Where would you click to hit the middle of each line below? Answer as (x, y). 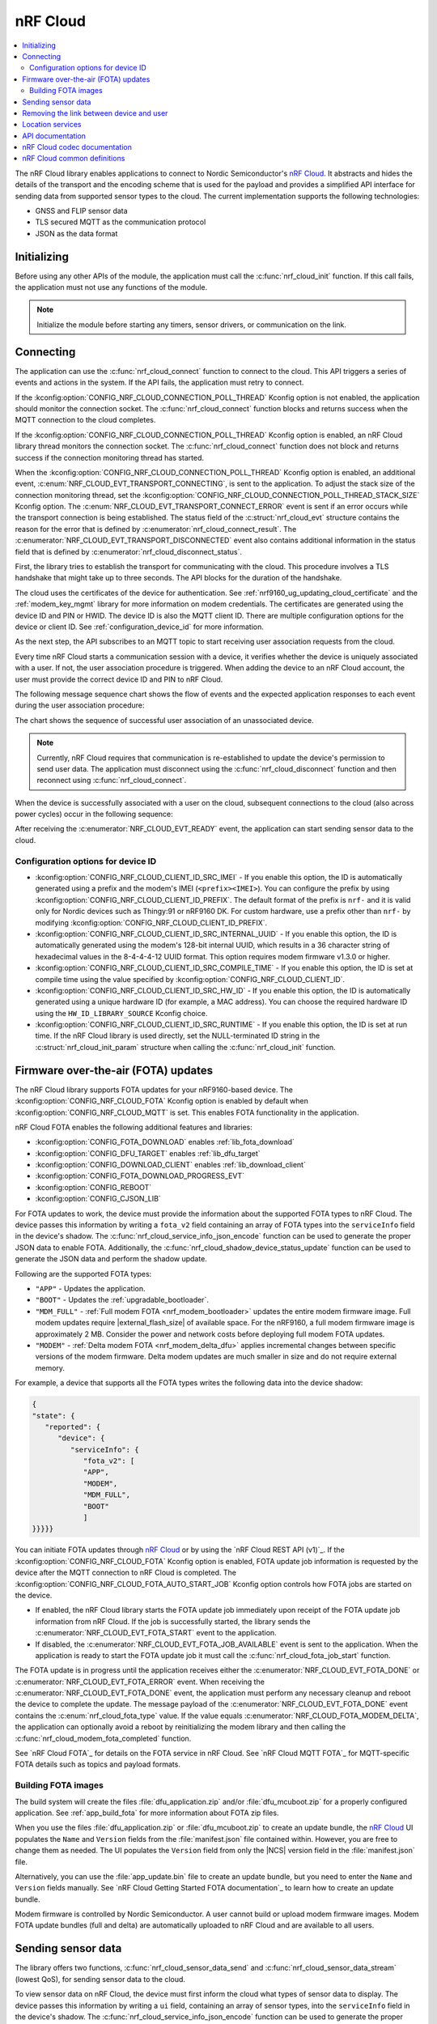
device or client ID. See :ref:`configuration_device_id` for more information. (140, 627)
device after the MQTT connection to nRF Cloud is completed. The (125, 1573)
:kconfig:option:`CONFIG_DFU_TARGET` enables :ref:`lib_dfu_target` (148, 1153)
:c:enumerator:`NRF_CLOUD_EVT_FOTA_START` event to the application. (156, 1633)
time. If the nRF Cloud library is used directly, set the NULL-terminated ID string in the (178, 1035)
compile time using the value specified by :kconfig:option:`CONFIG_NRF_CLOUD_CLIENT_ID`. (190, 979)
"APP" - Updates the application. (90, 1288)
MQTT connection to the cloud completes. (85, 420)
